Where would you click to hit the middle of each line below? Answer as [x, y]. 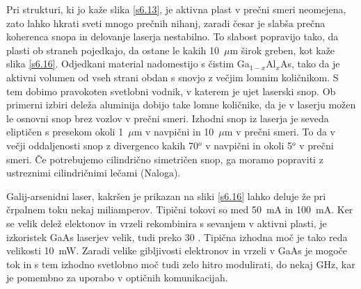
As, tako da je [310, 64]
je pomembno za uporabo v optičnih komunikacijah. [117, 278]
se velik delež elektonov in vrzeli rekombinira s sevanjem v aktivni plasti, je [167, 223]
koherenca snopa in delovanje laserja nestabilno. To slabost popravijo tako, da [173, 36]
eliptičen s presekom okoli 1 [65, 132]
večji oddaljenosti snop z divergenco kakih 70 [102, 145]
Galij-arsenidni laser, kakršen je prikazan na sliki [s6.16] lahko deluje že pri [166, 196]
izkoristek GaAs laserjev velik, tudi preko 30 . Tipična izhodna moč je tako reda [177, 237]
